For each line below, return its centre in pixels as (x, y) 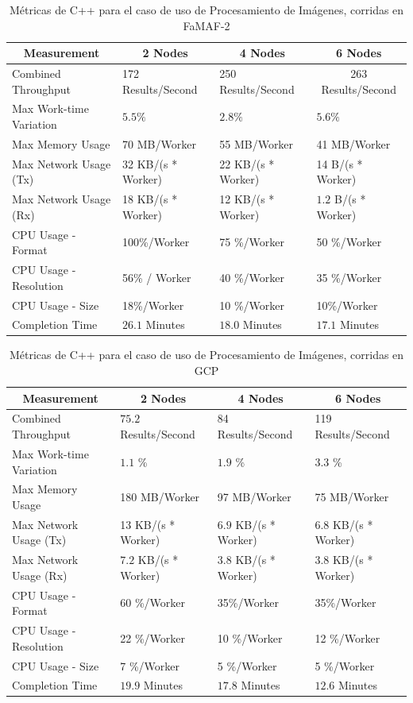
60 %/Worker (153, 603)
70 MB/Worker (159, 143)
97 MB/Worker (254, 497)
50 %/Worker (349, 242)
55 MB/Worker (257, 143)
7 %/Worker (150, 665)
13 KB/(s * (148, 524)
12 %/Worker (347, 637)
